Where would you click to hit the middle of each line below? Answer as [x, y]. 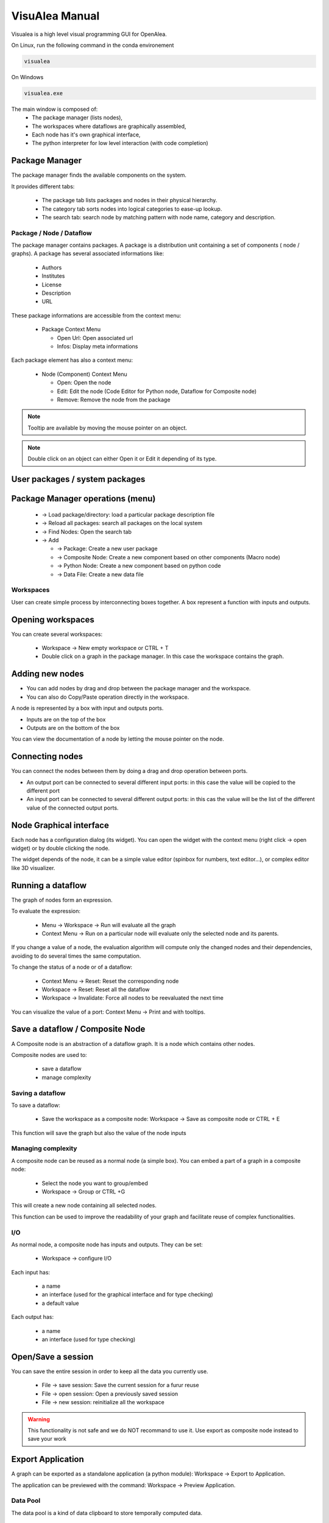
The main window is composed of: [55, 109]
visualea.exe [44, 93]
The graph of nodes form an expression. [62, 900]
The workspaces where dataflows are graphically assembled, [109, 126]
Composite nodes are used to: [49, 1055]
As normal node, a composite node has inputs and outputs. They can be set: [107, 1244]
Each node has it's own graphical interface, [86, 135]
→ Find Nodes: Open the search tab [87, 532]
